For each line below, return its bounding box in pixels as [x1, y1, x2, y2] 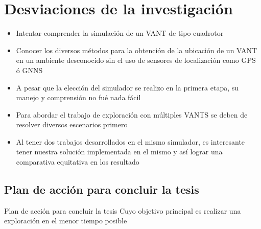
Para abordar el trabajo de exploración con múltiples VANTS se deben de [16, 109, 248, 120]
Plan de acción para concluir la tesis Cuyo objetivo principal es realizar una [4, 205, 241, 216]
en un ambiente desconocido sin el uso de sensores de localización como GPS [16, 55, 256, 65]
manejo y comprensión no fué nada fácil [16, 92, 141, 103]
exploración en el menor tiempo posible [4, 215, 127, 226]
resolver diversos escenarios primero [16, 119, 128, 130]
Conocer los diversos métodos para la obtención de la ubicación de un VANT [16, 44, 257, 55]
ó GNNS [16, 64, 43, 75]
